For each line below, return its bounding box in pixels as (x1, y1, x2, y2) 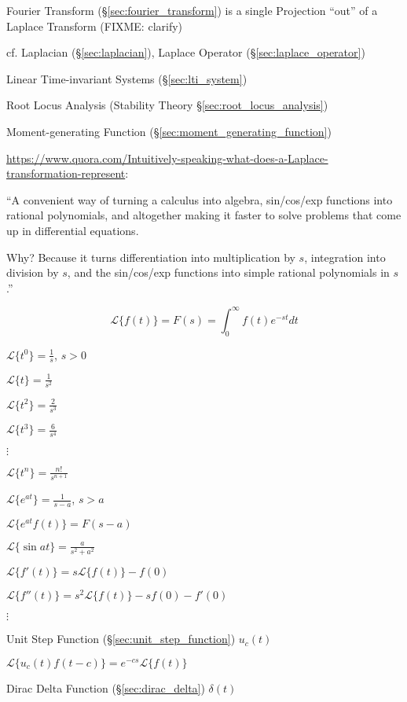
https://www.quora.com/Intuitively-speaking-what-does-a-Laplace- (6, 149, 328, 166)
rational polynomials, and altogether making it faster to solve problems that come (6, 207, 401, 223)
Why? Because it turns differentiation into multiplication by (6, 248, 295, 265)
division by (6, 264, 59, 281)
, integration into (304, 248, 386, 265)
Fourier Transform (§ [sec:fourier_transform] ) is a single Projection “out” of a (6, 2, 378, 18)
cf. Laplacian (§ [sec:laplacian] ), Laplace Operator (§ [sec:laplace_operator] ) (6, 44, 365, 61)
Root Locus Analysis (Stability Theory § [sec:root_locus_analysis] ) (6, 97, 328, 113)
